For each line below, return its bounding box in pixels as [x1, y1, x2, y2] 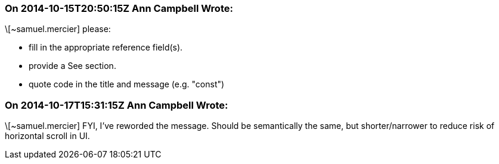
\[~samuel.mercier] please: [5, 24, 111, 34]
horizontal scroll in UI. [5, 131, 90, 141]
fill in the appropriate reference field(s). [29, 42, 183, 53]
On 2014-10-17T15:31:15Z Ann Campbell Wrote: [5, 99, 228, 111]
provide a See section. [29, 61, 116, 71]
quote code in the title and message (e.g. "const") [29, 79, 225, 90]
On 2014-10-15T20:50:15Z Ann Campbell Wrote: [5, 2, 233, 14]
